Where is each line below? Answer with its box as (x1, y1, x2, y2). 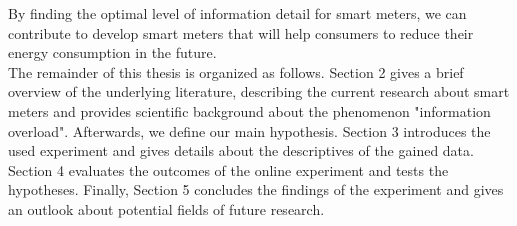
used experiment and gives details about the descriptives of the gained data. (8, 140, 474, 161)
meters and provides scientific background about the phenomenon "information (8, 100, 491, 121)
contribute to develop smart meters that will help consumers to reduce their (8, 22, 474, 43)
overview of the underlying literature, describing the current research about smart (8, 81, 510, 102)
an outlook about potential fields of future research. (8, 198, 325, 219)
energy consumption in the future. (8, 42, 217, 63)
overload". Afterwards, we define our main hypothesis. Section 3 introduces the (8, 120, 491, 141)
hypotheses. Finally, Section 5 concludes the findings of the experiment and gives (8, 179, 504, 200)
